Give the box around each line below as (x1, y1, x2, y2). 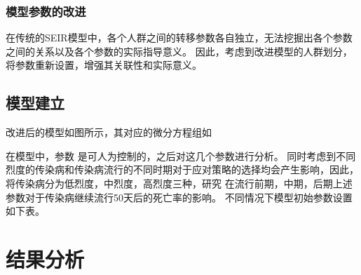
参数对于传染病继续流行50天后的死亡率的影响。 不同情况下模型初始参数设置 (6, 189, 353, 204)
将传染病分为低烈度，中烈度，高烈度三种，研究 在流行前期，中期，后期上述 (6, 175, 353, 190)
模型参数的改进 (6, 2, 86, 20)
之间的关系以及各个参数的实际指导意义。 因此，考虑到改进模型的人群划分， (6, 43, 353, 58)
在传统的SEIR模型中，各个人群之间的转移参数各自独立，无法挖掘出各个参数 (6, 30, 353, 45)
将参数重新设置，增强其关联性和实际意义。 (6, 58, 202, 72)
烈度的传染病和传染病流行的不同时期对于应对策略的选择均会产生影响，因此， (6, 162, 359, 177)
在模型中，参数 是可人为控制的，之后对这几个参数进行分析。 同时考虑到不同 (6, 148, 356, 163)
